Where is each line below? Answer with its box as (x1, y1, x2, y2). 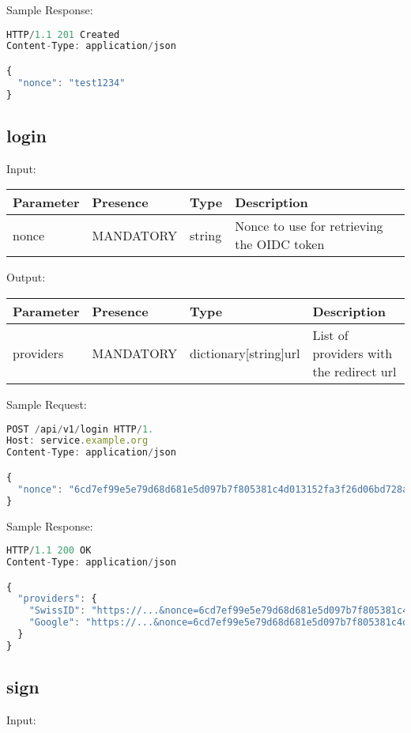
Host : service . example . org (6, 435, 149, 447)
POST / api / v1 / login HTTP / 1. (6, 423, 154, 435)
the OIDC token (235, 235, 325, 254)
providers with (312, 344, 393, 363)
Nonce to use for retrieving (235, 217, 383, 236)
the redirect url (312, 362, 397, 381)
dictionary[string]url (190, 344, 300, 363)
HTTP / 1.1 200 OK (6, 545, 92, 557)
